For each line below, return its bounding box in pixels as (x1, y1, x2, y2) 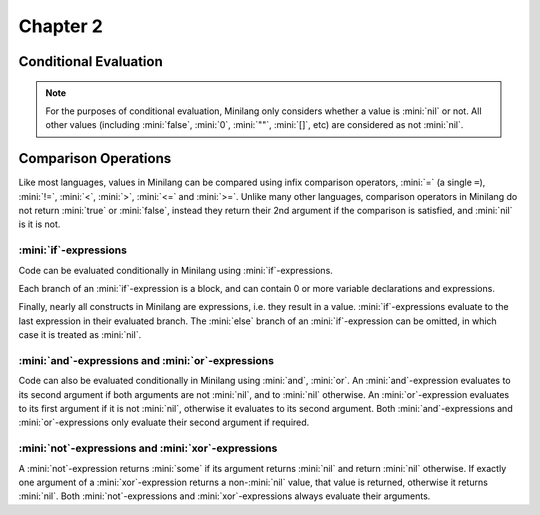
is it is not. (18, 218, 61, 230)
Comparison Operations (18, 150, 172, 167)
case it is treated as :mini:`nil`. (18, 329, 142, 341)
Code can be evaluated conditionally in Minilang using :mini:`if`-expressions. (18, 264, 334, 276)
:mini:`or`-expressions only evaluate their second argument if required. (18, 416, 310, 429)
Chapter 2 (18, 15, 104, 37)
